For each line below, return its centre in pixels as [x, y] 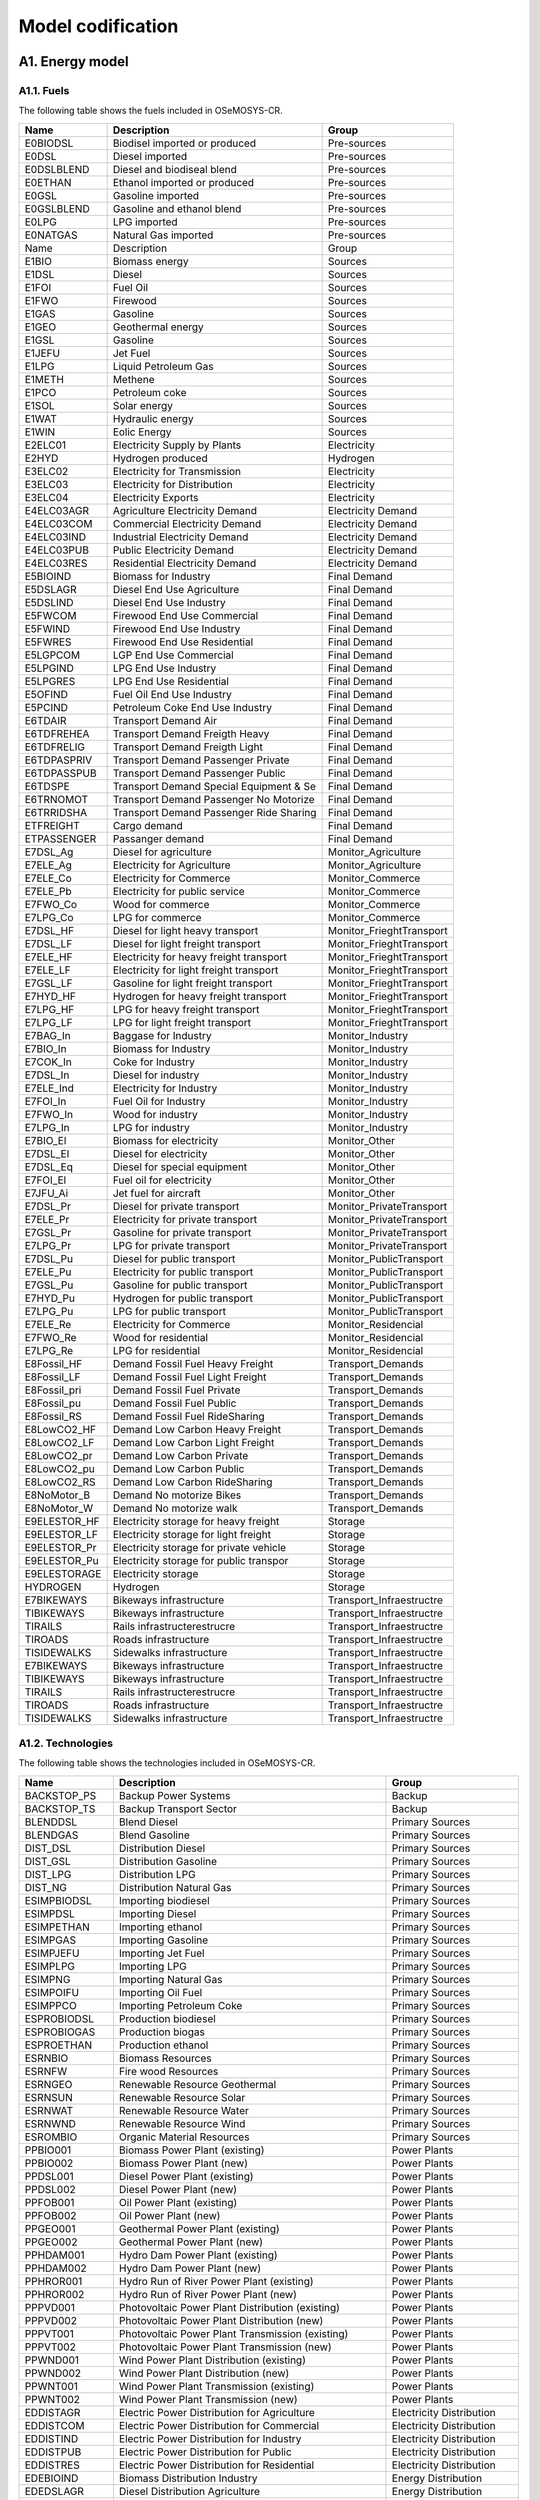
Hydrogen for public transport [183, 1298]
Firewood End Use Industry [176, 628]
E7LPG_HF [49, 1009]
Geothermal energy [158, 327]
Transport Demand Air [165, 720]
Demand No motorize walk [175, 1508]
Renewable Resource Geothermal [197, 2084]
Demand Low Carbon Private [180, 1455]
